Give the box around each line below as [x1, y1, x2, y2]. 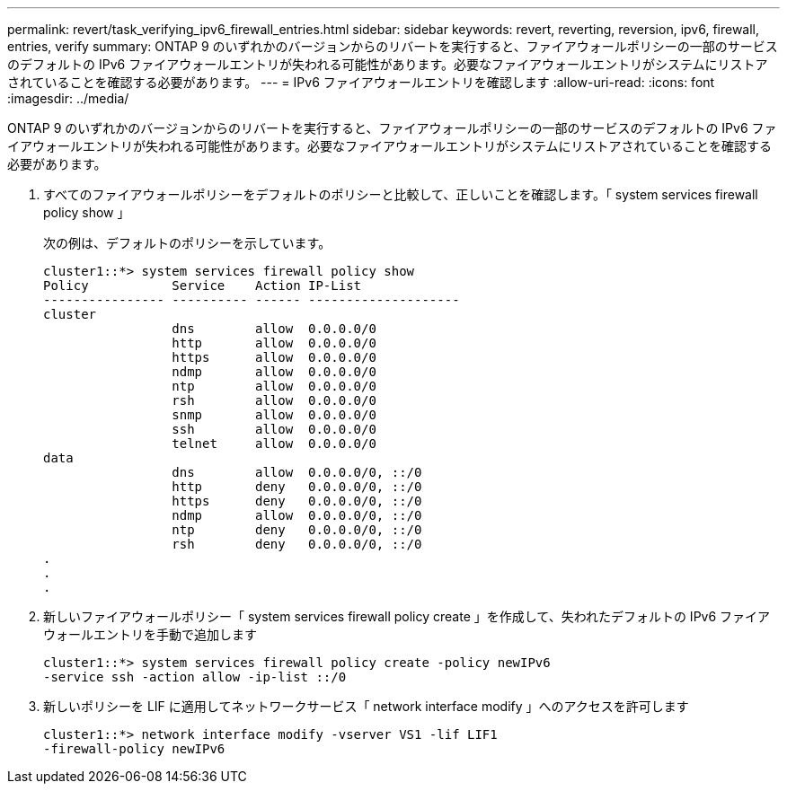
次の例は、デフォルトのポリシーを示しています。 [43, 235, 332, 250]
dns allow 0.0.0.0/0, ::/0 [172, 465, 422, 479]
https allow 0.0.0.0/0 [172, 350, 376, 365]
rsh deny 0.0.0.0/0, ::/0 [172, 537, 422, 551]
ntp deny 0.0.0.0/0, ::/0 [172, 523, 422, 537]
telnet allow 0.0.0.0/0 [172, 436, 376, 451]
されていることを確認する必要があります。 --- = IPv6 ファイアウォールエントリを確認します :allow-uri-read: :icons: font [7, 75, 715, 90]
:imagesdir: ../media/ [7, 91, 129, 106]
